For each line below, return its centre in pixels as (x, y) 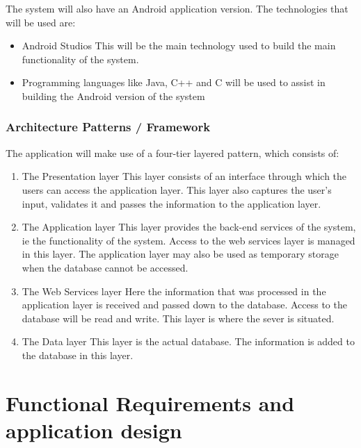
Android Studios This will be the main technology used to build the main (179, 45)
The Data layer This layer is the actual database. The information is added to (188, 341)
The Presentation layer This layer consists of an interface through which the (184, 176)
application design (94, 430)
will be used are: (41, 22)
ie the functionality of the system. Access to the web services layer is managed (188, 240)
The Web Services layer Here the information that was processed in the (174, 291)
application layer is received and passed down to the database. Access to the (184, 305)
